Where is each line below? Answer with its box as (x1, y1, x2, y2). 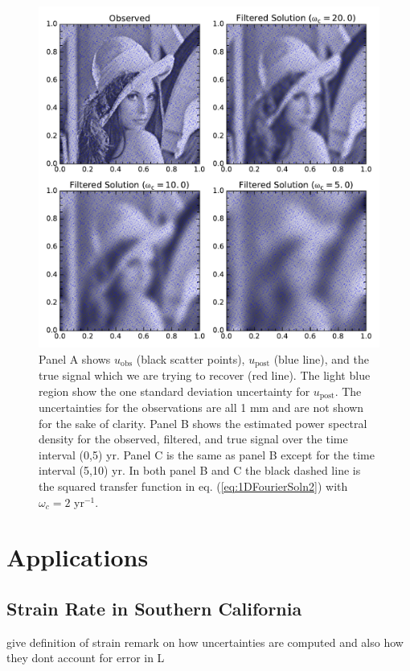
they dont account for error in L (6, 649, 165, 666)
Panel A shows (39, 350, 111, 367)
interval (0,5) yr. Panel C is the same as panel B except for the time (39, 446, 375, 463)
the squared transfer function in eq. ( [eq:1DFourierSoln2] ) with (39, 478, 348, 495)
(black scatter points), (136, 350, 245, 367)
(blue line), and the (273, 350, 369, 367)
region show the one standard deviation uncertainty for (39, 382, 310, 399)
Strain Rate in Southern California (6, 596, 302, 621)
